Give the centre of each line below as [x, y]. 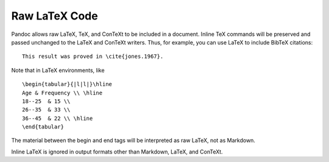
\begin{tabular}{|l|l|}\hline [67, 84]
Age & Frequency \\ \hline [62, 93]
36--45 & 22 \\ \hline [58, 118]
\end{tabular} [43, 127]
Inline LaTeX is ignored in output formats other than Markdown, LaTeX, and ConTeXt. [117, 152]
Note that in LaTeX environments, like [58, 70]
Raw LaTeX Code [55, 16]
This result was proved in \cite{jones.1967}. [93, 57]
